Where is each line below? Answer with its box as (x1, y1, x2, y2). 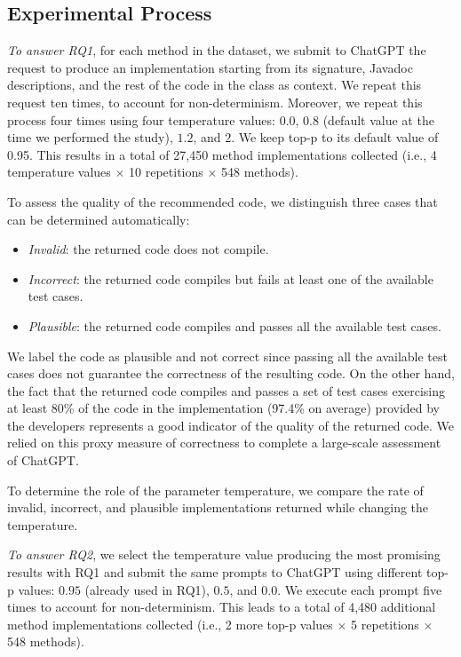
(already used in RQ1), (84, 580, 210, 598)
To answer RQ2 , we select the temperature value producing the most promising (7, 545, 441, 564)
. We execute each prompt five (277, 580, 442, 598)
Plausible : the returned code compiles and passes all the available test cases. (28, 316, 441, 335)
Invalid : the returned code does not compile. (28, 240, 269, 258)
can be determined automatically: (7, 210, 190, 228)
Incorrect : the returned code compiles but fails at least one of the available (28, 269, 433, 288)
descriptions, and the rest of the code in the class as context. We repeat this (7, 75, 422, 94)
